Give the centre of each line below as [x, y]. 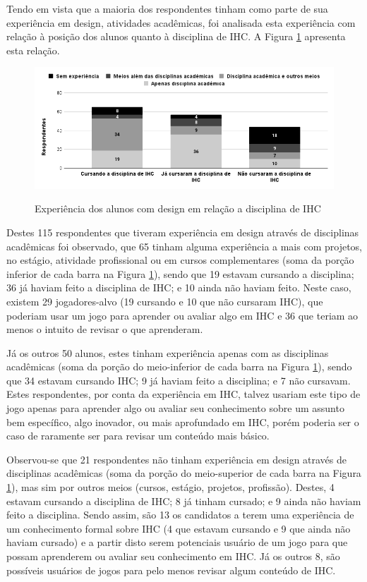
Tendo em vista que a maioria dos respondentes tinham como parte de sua [167, 8]
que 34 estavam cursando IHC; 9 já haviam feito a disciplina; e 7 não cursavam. [179, 380]
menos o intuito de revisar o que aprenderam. [105, 329]
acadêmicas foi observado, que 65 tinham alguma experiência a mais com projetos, [184, 246]
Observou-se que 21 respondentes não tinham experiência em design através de [177, 459]
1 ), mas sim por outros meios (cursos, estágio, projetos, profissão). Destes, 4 [170, 487]
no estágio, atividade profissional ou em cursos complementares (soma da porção [180, 260]
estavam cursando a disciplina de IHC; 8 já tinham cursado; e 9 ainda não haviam [184, 501]
